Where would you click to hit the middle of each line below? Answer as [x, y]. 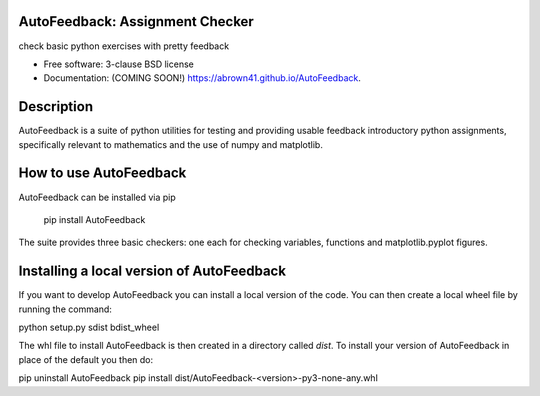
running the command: [65, 309]
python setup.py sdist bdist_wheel [89, 327]
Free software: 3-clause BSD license [118, 64]
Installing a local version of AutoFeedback [152, 271]
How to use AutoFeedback [102, 173]
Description [56, 106]
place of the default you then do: [86, 359]
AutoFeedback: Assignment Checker [136, 21]
